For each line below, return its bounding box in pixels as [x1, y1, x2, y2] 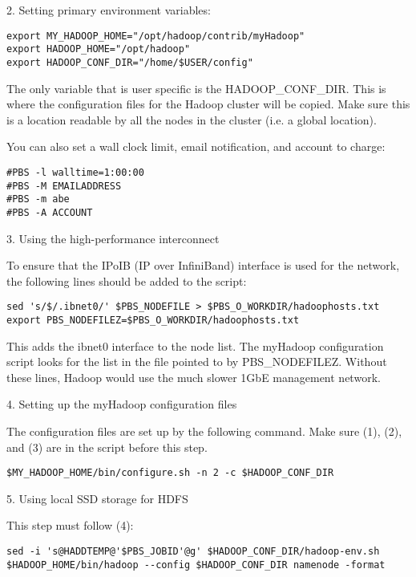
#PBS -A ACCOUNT [6, 206, 93, 218]
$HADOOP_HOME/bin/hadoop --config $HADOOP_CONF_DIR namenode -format [6, 559, 386, 571]
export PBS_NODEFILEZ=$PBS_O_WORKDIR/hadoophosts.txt [6, 315, 300, 326]
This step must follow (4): [6, 517, 134, 534]
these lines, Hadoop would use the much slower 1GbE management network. [6, 368, 381, 385]
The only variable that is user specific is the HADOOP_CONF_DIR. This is [6, 79, 386, 96]
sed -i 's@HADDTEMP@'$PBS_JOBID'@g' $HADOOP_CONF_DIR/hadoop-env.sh [6, 546, 380, 558]
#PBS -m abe [6, 193, 70, 205]
